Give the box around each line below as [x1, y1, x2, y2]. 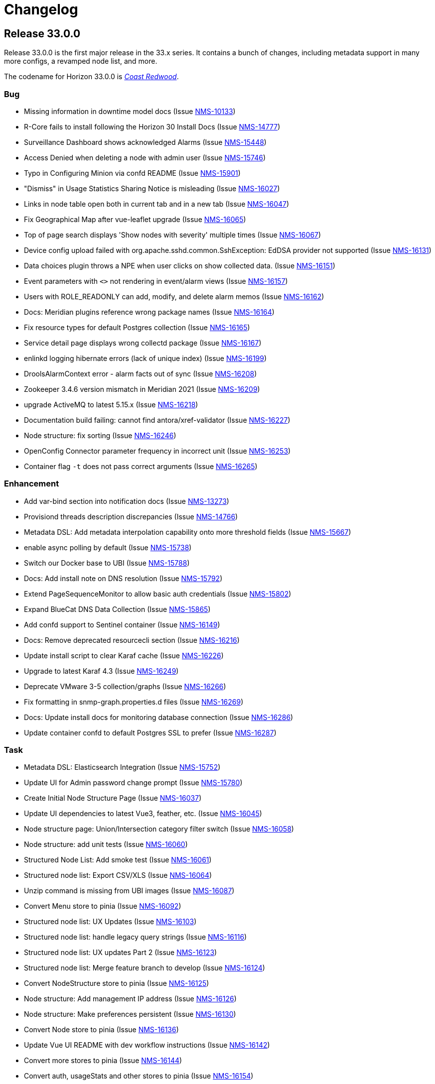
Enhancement [4, 479, 59, 489]
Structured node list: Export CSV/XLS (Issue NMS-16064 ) [24, 871, 212, 880]
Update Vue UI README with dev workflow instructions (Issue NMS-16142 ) [24, 1041, 270, 1050]
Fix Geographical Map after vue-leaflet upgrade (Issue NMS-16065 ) [24, 215, 246, 224]
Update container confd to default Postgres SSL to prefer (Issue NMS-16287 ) [24, 728, 277, 737]
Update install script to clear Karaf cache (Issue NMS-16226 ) [24, 651, 224, 660]
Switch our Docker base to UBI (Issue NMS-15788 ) [24, 558, 190, 567]
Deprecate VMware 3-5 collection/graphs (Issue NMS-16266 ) [24, 682, 226, 691]
